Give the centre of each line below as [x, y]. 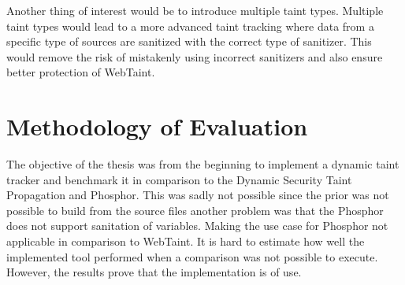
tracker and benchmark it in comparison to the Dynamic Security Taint [179, 179]
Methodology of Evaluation [157, 126]
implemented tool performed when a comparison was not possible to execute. [192, 256]
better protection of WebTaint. [81, 72]
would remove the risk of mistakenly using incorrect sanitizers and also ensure [195, 56]
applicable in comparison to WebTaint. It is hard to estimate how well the [186, 241]
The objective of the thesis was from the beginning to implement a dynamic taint [203, 164]
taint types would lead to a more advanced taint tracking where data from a [190, 26]
